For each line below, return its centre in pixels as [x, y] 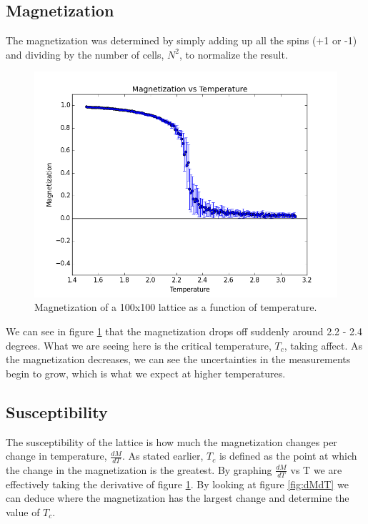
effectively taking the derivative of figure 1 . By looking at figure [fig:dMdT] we [177, 484]
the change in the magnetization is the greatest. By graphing [139, 469]
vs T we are [316, 469]
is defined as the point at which [288, 456]
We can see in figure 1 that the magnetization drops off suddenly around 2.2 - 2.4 [184, 331]
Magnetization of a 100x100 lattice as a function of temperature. [176, 307]
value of [23, 511]
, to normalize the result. [234, 54]
